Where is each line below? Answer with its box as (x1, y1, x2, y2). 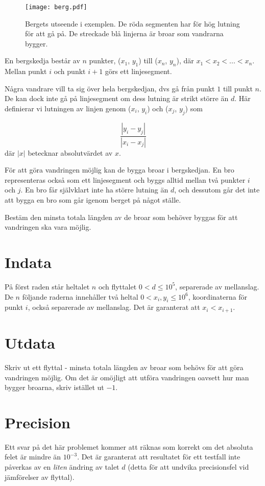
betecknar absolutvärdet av (28, 147, 113, 158)
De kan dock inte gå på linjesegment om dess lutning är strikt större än (5, 93, 229, 104)
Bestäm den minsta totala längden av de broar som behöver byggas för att (5, 211, 238, 222)
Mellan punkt (5, 66, 47, 77)
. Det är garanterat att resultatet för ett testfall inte (77, 451, 240, 462)
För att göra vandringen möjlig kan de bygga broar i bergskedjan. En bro (5, 164, 234, 175)
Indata (5, 252, 52, 273)
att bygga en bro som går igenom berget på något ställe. (5, 195, 181, 205)
